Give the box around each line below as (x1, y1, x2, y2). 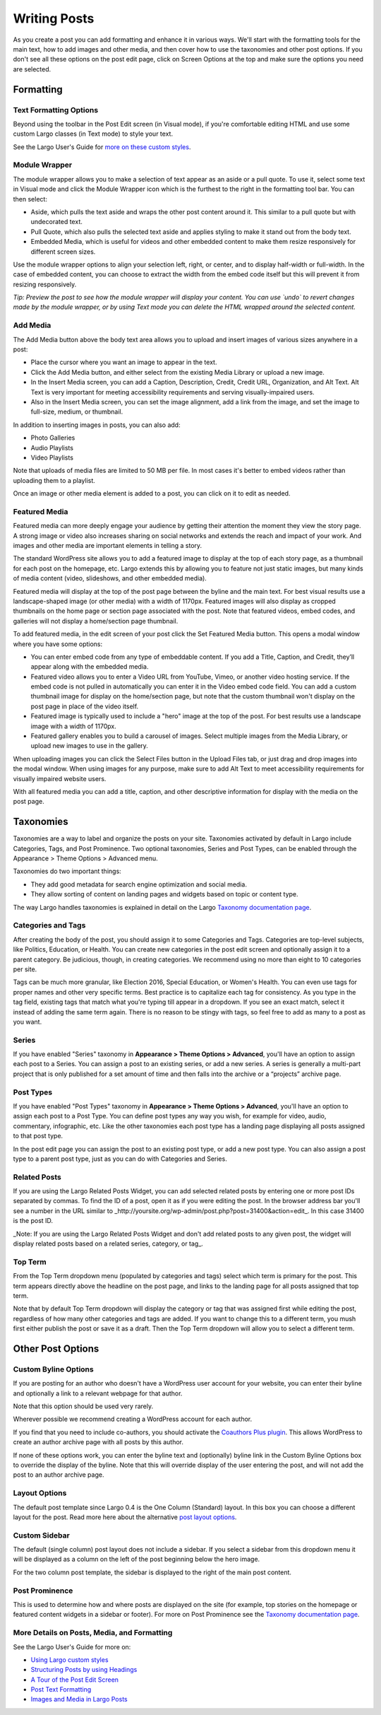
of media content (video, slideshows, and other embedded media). (13, 574, 207, 583)
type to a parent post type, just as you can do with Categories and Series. (13, 1154, 227, 1163)
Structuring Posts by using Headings (30, 1666, 138, 1674)
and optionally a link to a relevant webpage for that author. (13, 1389, 183, 1398)
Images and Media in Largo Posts (30, 1695, 128, 1704)
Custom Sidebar (13, 1530, 70, 1540)
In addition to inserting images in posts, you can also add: (13, 421, 181, 429)
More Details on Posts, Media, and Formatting (13, 1628, 173, 1638)
